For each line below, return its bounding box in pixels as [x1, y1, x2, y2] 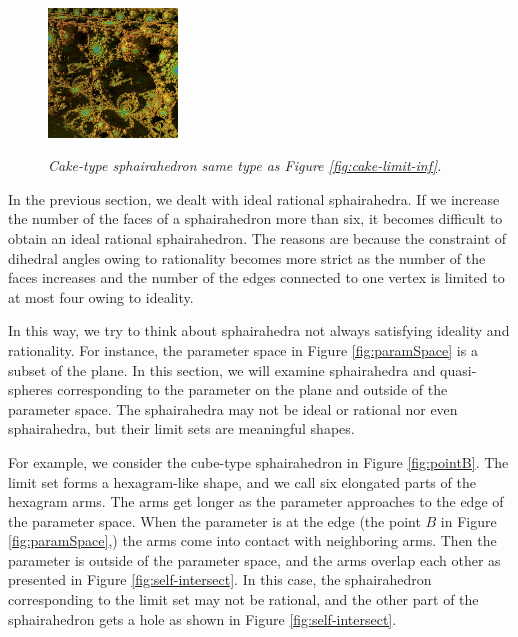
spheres [8, 379, 53, 400]
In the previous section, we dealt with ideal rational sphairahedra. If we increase [8, 188, 500, 209]
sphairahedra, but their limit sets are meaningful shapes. [8, 418, 355, 439]
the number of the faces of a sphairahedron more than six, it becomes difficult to [8, 208, 503, 229]
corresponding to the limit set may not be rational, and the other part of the [8, 589, 479, 610]
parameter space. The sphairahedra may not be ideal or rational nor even [8, 398, 458, 419]
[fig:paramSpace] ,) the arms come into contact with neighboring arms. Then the [8, 530, 497, 551]
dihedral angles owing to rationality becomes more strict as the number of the [8, 247, 486, 268]
